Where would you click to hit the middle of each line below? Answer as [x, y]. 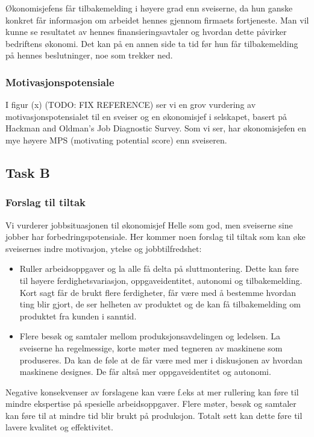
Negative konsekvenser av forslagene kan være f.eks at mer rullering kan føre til [152, 391]
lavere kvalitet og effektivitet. [59, 427]
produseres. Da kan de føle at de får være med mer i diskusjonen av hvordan [161, 360]
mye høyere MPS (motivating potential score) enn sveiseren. [116, 140]
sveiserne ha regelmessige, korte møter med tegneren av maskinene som [151, 347]
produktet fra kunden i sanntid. [78, 316]
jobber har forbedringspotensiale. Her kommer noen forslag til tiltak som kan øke [155, 237]
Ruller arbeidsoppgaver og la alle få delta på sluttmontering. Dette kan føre [159, 269]
